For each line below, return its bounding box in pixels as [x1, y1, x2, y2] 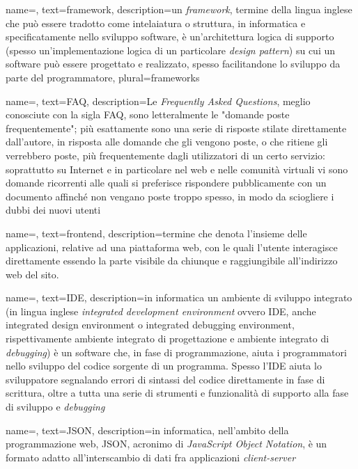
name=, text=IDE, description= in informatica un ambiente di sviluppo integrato [6, 290, 352, 305]
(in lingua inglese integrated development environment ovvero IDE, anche [6, 303, 316, 318]
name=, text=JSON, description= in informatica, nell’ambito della [6, 422, 289, 437]
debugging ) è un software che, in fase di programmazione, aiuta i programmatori [6, 344, 347, 359]
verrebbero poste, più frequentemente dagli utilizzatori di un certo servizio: [6, 148, 325, 162]
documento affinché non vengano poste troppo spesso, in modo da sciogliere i [6, 189, 334, 203]
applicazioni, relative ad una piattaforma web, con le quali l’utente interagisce [6, 239, 338, 254]
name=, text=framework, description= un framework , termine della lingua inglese [6, 2, 352, 16]
